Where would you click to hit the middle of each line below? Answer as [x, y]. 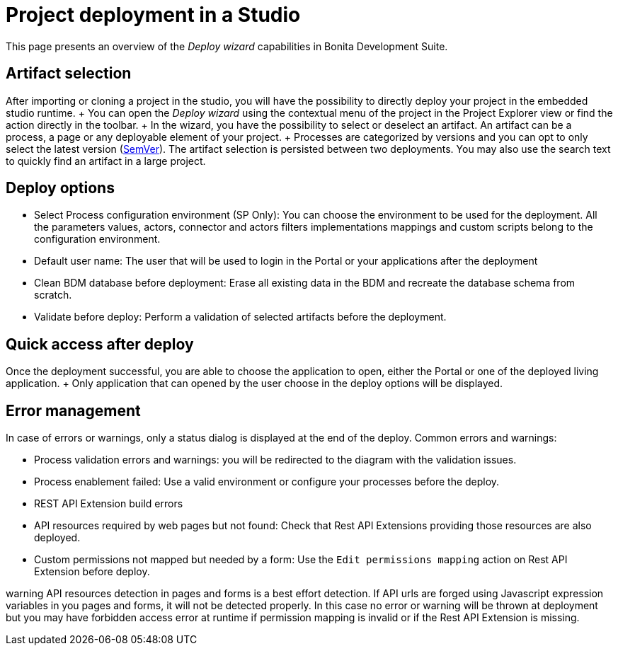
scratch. [53, 295]
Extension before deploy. [92, 572]
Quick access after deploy [100, 344]
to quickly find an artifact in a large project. [106, 161]
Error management [73, 410]
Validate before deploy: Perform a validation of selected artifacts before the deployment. [240, 317]
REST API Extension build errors [109, 504]
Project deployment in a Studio [153, 15]
